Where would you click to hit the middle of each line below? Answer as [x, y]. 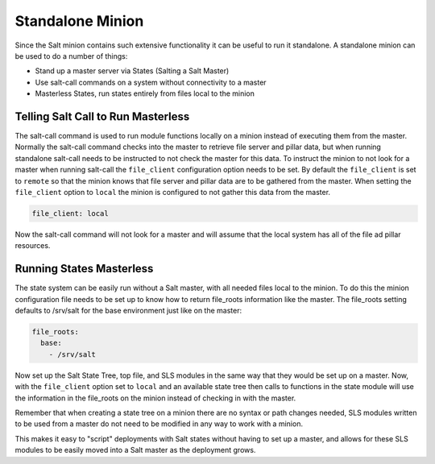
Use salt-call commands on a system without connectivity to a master [151, 82]
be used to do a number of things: [71, 56]
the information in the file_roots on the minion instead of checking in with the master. [155, 398]
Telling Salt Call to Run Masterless [102, 116]
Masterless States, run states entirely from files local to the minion [145, 93]
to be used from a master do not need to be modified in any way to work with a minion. [159, 424]
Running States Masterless [84, 269]
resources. [33, 246]
